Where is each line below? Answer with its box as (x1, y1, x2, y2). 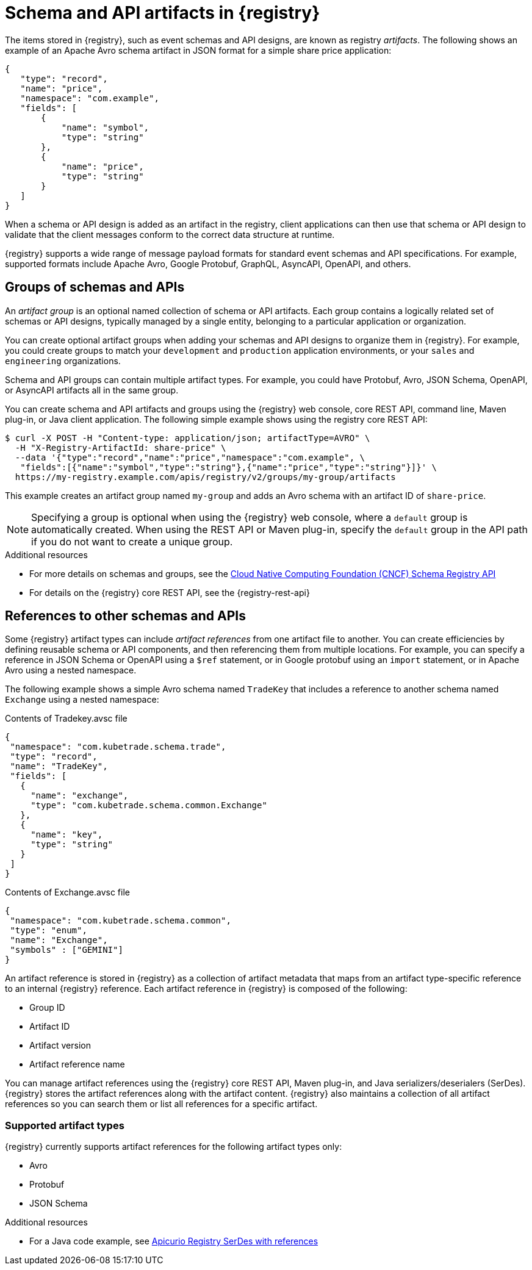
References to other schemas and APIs (5, 608, 246, 624)
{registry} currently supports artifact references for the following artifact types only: (5, 1141, 342, 1152)
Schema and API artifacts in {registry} (5, 2, 320, 23)
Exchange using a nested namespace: (5, 694, 159, 705)
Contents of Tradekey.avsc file (5, 713, 128, 724)
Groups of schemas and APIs (5, 279, 185, 295)
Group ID (29, 1002, 65, 1013)
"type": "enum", (10, 925, 87, 936)
